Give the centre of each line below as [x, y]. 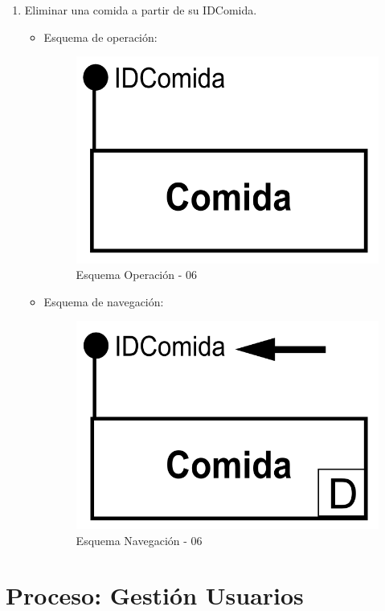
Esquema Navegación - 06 [139, 540]
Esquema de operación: [100, 37]
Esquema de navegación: [104, 301]
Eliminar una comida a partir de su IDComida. [141, 10]
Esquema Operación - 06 [137, 275]
